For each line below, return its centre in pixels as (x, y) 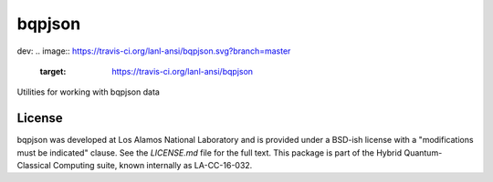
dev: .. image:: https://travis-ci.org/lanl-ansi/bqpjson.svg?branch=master (154, 51)
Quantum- (423, 152)
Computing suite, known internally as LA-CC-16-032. (152, 166)
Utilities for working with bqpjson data (88, 92)
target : (53, 71)
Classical (34, 166)
